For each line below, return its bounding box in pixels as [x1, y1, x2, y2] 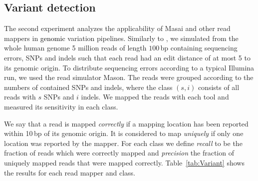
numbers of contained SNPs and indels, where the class [4, 81, 173, 92]
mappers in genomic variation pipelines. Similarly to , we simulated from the [4, 32, 239, 43]
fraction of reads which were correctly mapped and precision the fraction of [4, 147, 234, 158]
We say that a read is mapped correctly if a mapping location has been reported [4, 118, 249, 128]
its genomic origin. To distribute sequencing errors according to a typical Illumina [4, 62, 255, 72]
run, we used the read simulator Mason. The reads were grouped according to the [4, 72, 254, 82]
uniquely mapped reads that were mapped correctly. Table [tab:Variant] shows [4, 157, 245, 167]
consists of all [198, 81, 240, 92]
